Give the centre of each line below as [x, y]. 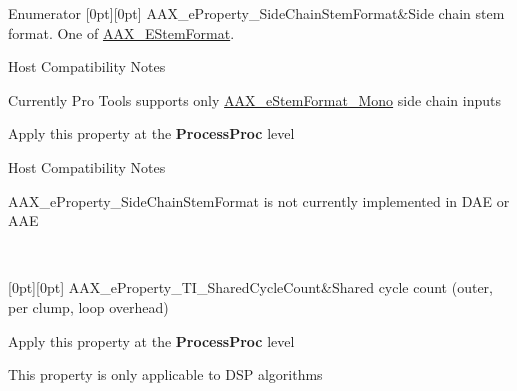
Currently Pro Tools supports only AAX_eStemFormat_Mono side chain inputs [254, 99]
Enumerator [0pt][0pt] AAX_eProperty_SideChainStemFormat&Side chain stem [256, 13]
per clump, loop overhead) [88, 306]
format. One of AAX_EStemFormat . [121, 32]
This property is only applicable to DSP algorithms [165, 374]
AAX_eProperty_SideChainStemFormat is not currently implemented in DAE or [259, 200]
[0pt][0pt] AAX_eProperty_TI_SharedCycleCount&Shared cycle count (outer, [251, 287]
